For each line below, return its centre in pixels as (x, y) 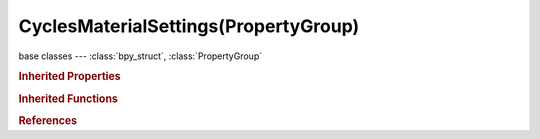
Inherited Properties (70, 77)
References (48, 120)
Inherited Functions (68, 98)
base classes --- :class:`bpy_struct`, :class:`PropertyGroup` (140, 56)
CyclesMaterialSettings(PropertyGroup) (189, 26)
